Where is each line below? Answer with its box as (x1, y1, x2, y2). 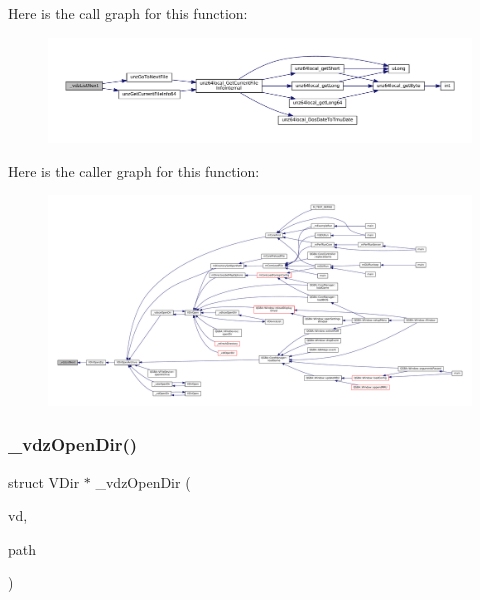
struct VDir (8, 471, 80, 492)
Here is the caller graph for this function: (8, 160, 260, 181)
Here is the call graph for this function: (8, 3, 248, 23)
